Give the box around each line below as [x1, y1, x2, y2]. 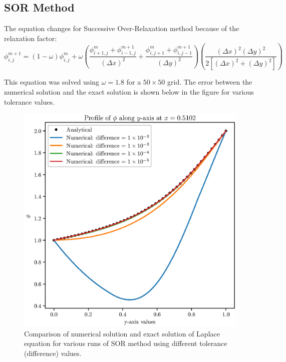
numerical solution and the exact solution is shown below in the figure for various [4, 86, 254, 97]
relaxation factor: [4, 33, 57, 43]
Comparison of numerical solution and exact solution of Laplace [24, 328, 220, 338]
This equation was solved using [4, 77, 100, 87]
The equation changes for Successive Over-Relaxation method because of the [4, 23, 239, 34]
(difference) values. [24, 347, 82, 358]
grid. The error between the [167, 77, 252, 87]
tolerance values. [4, 96, 55, 107]
